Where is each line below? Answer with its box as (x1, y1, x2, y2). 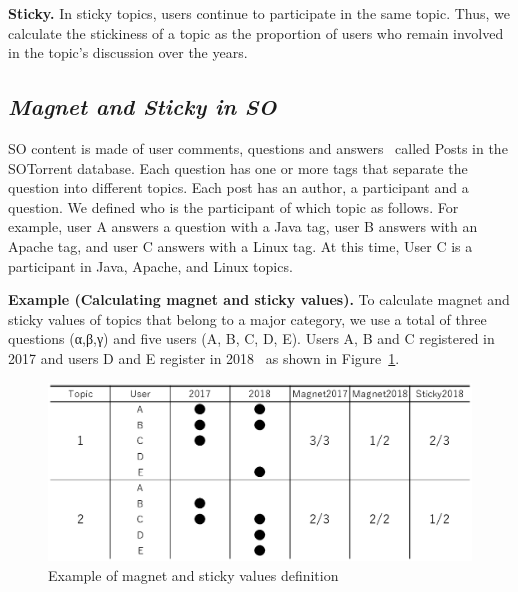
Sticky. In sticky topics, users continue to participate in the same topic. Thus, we (8, 3, 510, 23)
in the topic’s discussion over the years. (8, 42, 248, 63)
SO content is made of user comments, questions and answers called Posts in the (8, 137, 508, 158)
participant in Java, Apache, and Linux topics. (8, 255, 293, 276)
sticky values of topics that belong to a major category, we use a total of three (8, 308, 487, 329)
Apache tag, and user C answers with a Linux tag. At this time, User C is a (8, 235, 473, 256)
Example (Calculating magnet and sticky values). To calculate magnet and (8, 289, 510, 310)
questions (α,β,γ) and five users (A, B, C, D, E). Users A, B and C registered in (8, 328, 495, 349)
